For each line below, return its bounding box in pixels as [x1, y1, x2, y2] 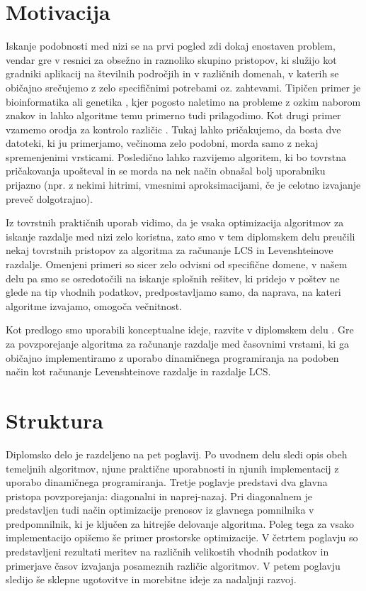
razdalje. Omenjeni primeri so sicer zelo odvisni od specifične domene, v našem [6, 257, 348, 272]
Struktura [6, 405, 103, 434]
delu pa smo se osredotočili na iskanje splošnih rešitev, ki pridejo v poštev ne [6, 270, 340, 285]
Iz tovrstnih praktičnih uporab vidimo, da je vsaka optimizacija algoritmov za [6, 215, 344, 230]
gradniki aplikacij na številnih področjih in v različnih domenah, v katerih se [6, 66, 339, 81]
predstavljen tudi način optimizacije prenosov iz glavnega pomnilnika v [6, 502, 314, 517]
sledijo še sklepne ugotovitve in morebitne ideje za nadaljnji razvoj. [6, 572, 297, 587]
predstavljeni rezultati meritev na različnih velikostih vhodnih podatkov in [6, 544, 329, 559]
